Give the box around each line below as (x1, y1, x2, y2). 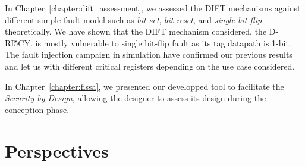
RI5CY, (5, 36, 33, 49)
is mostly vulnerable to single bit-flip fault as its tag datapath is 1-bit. (35, 36, 291, 49)
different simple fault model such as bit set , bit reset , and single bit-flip (5, 13, 262, 26)
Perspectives (5, 138, 109, 162)
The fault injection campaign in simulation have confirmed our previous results (5, 48, 293, 61)
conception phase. (5, 103, 70, 115)
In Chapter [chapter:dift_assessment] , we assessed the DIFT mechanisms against (5, 2, 301, 14)
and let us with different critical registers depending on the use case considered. (5, 59, 295, 72)
